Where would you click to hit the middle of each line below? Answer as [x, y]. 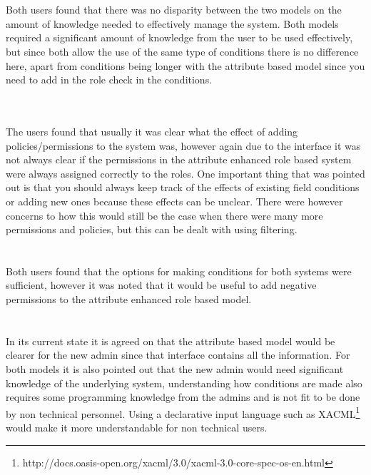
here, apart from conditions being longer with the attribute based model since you [185, 65]
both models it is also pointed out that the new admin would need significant [175, 369]
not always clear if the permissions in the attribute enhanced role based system [179, 159]
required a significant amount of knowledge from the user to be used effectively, [179, 37]
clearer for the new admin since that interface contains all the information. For [178, 355]
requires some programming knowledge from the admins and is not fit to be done [183, 397]
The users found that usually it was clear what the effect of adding [152, 131]
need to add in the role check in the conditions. [109, 80]
